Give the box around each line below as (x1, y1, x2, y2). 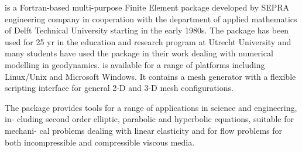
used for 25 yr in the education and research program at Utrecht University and (5, 35, 291, 48)
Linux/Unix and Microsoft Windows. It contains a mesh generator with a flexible (5, 70, 296, 82)
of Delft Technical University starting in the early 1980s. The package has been (5, 24, 289, 36)
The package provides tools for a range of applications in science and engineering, (5, 101, 297, 113)
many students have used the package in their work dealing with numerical (5, 47, 273, 59)
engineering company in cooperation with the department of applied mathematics (5, 12, 297, 25)
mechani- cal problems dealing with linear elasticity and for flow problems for (5, 124, 283, 136)
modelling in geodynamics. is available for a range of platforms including (5, 58, 265, 70)
